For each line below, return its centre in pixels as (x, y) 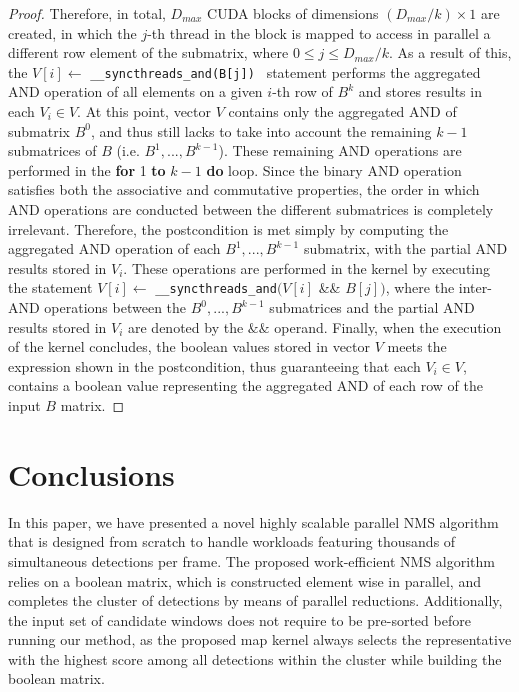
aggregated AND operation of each (114, 248)
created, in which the (72, 32)
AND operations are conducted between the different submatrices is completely (251, 209)
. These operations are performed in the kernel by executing (307, 267)
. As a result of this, (450, 52)
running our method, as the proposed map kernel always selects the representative (260, 639)
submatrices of (52, 150)
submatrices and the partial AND (372, 307)
